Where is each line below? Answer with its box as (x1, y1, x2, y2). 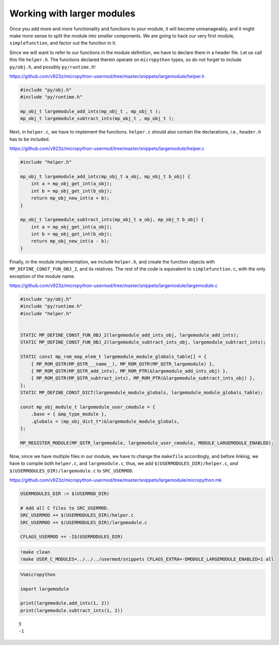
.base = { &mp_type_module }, (31, 411, 107, 417)
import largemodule (20, 586, 69, 592)
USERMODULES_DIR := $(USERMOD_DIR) (20, 490, 110, 497)
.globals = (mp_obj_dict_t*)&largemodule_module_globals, (31, 419, 180, 424)
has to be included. (9, 136, 50, 142)
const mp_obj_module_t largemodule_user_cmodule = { (20, 404, 156, 410)
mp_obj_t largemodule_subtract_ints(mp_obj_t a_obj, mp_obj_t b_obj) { (20, 217, 204, 223)
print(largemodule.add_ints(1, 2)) (20, 600, 110, 606)
